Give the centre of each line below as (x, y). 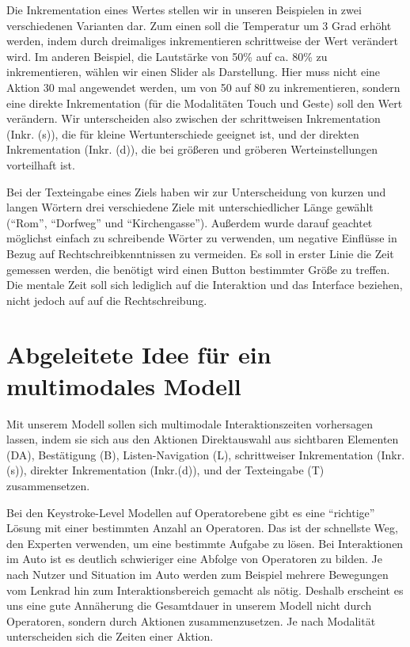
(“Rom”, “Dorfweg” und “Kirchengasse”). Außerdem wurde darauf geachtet (190, 222)
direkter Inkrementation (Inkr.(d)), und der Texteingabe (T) (177, 470)
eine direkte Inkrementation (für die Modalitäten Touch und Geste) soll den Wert (205, 103)
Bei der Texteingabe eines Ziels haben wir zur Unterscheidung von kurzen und (196, 191)
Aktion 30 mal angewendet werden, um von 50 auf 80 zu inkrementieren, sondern (203, 87)
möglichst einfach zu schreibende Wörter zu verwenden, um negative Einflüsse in (202, 238)
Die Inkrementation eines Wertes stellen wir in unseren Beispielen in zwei (184, 10)
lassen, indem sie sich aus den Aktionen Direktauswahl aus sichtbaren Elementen (203, 439)
